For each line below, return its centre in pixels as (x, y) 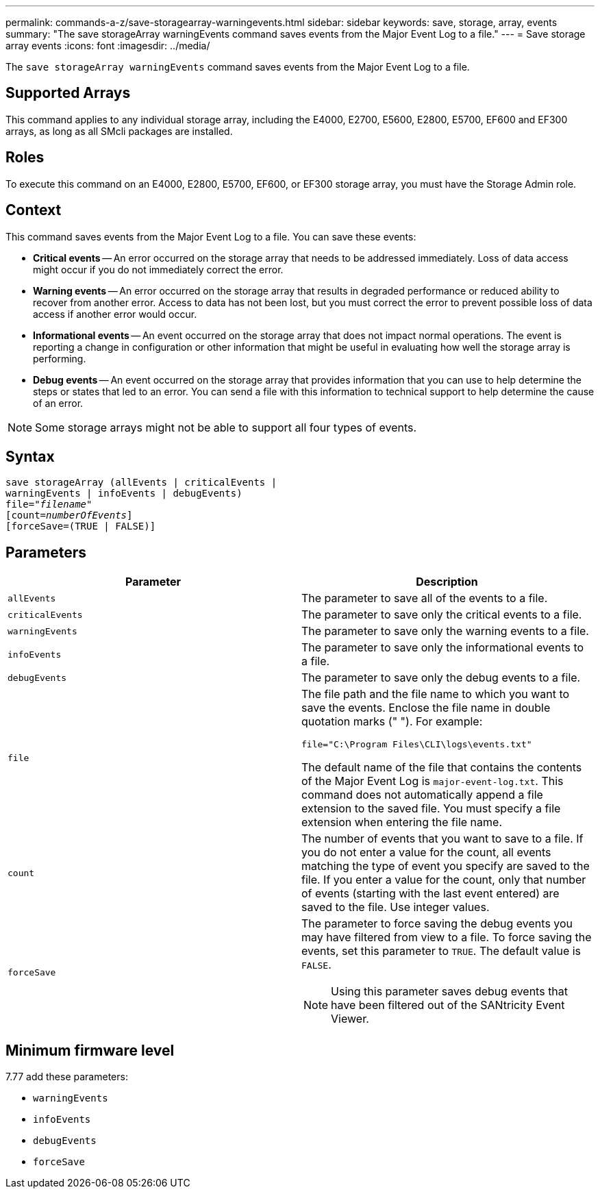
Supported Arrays (68, 93)
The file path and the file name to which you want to (436, 694)
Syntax (30, 456)
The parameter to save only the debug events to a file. (441, 678)
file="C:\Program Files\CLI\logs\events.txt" (417, 745)
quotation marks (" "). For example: (392, 722)
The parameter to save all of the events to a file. (425, 598)
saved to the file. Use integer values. (396, 907)
